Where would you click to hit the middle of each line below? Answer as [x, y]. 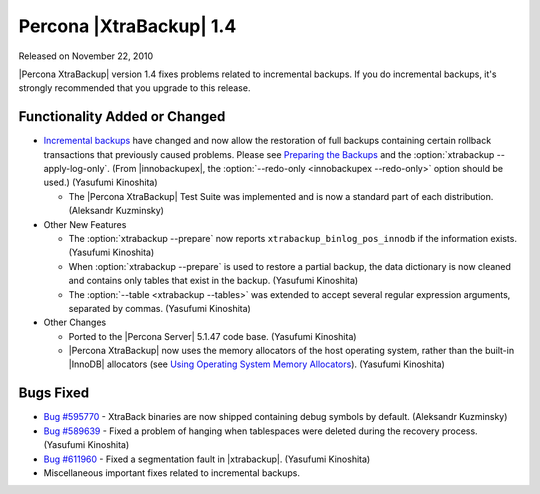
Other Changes [75, 322]
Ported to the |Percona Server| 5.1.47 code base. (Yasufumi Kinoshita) [212, 336]
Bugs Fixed [54, 393]
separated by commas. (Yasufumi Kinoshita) [160, 308]
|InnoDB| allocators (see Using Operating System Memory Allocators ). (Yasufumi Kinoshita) [256, 364]
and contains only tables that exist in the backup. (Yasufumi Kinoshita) [213, 281]
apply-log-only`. [76, 169]
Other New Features [85, 224]
